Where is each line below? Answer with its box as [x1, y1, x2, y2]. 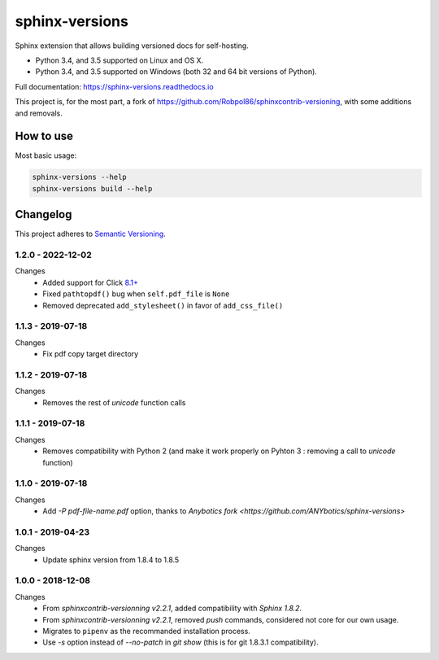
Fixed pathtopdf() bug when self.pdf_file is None [42, 289, 230, 299]
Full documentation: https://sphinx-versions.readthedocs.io [15, 81, 215, 91]
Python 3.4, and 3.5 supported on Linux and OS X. [35, 55, 204, 65]
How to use [15, 129, 73, 143]
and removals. [15, 108, 63, 118]
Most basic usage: [15, 151, 77, 160]
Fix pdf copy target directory [42, 349, 139, 359]
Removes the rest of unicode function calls [42, 397, 186, 407]
